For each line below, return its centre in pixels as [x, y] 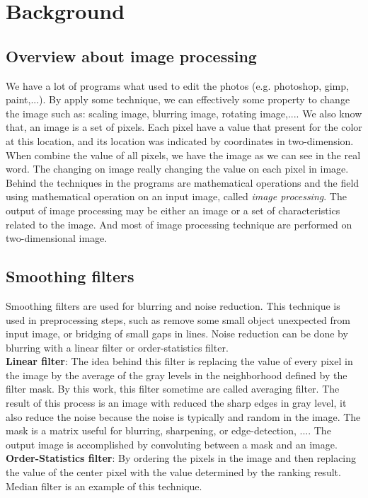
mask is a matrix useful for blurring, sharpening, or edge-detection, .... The [168, 430]
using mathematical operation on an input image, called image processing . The [176, 196]
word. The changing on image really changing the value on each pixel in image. [177, 169]
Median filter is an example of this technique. [104, 486]
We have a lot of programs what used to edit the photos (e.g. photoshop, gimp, [177, 85]
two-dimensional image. [57, 238]
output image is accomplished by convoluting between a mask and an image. [172, 444]
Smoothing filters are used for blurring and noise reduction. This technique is [173, 305]
